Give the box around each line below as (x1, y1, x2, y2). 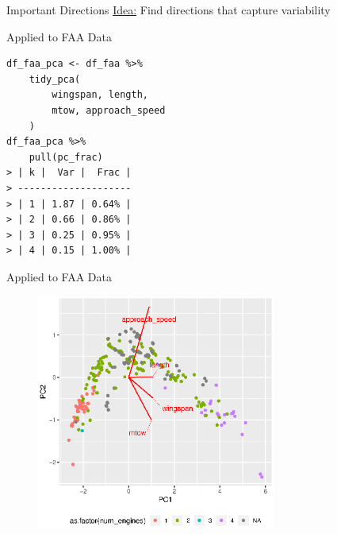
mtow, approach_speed (52, 104, 166, 116)
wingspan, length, (52, 89, 148, 101)
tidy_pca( (29, 73, 81, 85)
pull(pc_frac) (29, 151, 103, 163)
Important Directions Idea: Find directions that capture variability (6, 2, 331, 17)
